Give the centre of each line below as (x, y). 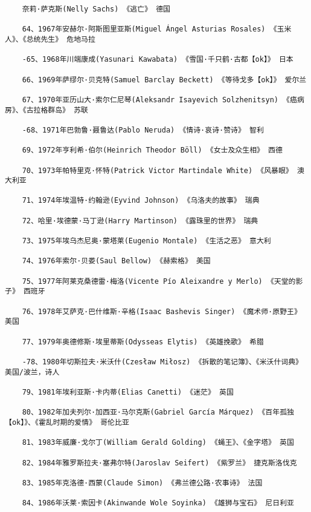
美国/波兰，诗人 (32, 372)
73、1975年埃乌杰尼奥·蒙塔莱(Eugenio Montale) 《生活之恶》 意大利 (146, 241)
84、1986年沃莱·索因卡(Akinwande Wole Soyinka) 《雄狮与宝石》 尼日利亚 (158, 503)
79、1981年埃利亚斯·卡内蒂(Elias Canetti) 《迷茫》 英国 (128, 392)
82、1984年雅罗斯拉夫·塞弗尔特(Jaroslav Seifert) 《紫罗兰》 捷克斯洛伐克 (159, 463)
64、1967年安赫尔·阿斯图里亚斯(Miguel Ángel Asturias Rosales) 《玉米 (157, 29)
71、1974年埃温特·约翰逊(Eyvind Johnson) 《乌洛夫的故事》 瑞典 (141, 201)
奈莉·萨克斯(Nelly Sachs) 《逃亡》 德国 (96, 9)
